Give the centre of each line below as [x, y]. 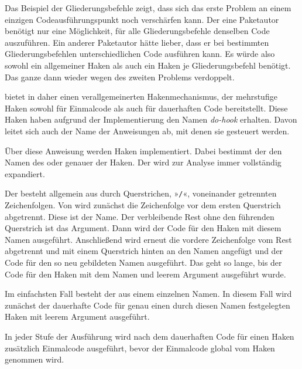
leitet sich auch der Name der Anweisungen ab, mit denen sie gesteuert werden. [147, 131]
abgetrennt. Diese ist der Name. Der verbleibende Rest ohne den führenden [140, 216]
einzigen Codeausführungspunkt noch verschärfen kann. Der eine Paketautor [142, 19]
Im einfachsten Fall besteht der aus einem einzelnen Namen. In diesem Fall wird [148, 294]
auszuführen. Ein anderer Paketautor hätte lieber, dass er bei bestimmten [137, 42]
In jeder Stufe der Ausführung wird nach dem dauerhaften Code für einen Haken [150, 336]
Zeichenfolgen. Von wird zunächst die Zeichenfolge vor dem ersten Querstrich [143, 204]
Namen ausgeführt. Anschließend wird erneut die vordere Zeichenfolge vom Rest [148, 239]
